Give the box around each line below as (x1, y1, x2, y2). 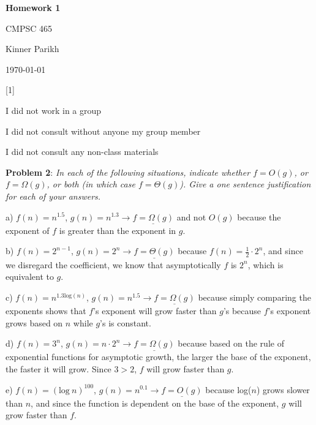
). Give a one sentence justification (179, 178, 311, 190)
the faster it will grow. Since (6, 362, 111, 375)
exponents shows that (6, 304, 86, 317)
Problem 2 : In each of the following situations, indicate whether (6, 165, 250, 178)
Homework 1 (6, 1, 61, 13)
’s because (223, 304, 261, 317)
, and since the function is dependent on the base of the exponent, (31, 396, 279, 409)
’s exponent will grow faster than (93, 304, 217, 317)
